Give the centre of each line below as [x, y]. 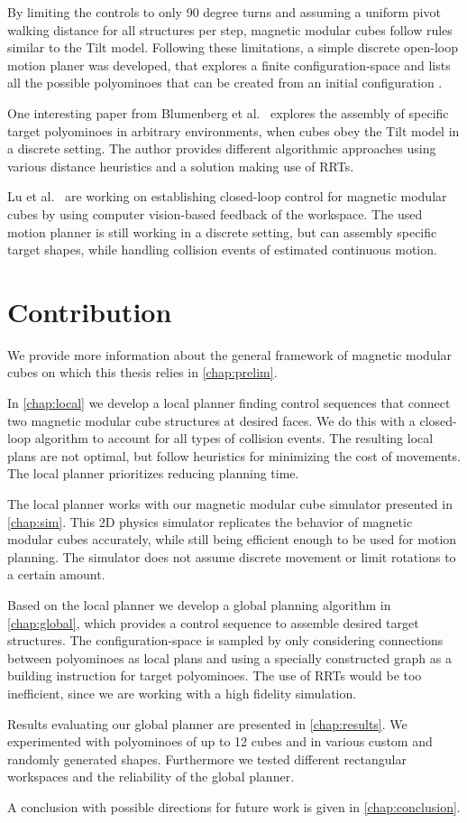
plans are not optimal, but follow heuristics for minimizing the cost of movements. [234, 455]
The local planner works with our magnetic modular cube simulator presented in [230, 504]
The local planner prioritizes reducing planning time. [153, 473]
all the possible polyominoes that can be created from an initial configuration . [225, 83]
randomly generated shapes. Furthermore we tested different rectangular [207, 758]
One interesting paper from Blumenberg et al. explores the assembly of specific [228, 112]
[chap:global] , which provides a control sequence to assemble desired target [213, 622]
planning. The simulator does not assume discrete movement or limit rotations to [232, 556]
